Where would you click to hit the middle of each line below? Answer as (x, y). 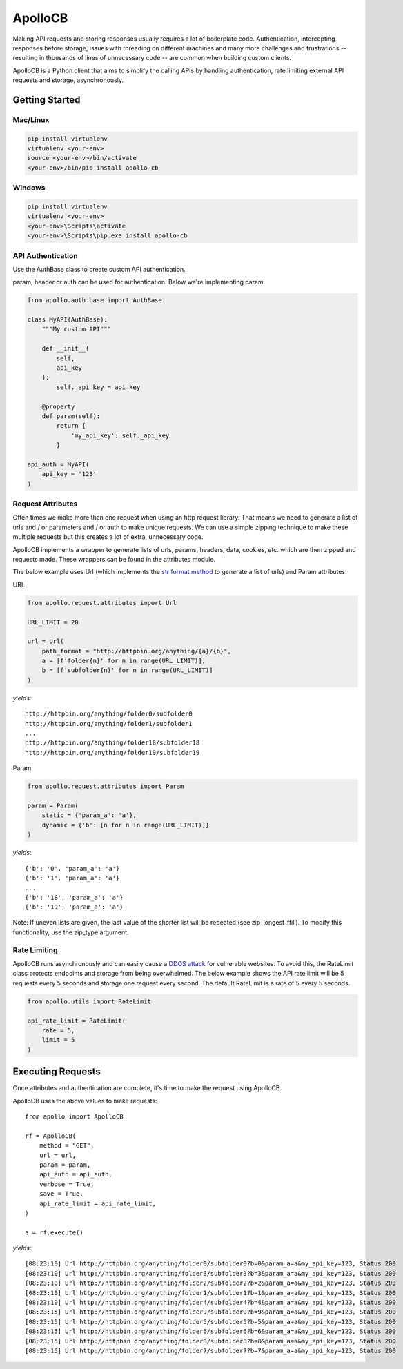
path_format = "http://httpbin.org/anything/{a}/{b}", (136, 651)
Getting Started (47, 100)
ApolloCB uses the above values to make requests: (85, 1101)
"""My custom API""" (77, 329)
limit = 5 (58, 1040)
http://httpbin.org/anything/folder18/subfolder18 (112, 743)
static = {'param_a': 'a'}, (89, 815)
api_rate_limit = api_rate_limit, (98, 1203)
